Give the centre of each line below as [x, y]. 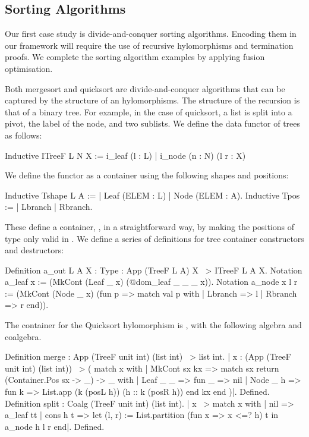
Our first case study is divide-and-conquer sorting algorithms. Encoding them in [151, 34]
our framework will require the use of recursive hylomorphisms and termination [149, 45]
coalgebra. [23, 336]
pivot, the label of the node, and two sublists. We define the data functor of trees [153, 123]
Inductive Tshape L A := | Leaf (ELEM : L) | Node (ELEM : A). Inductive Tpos [152, 195]
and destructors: [34, 250]
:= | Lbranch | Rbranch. [49, 207]
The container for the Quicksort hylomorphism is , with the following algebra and [153, 325]
